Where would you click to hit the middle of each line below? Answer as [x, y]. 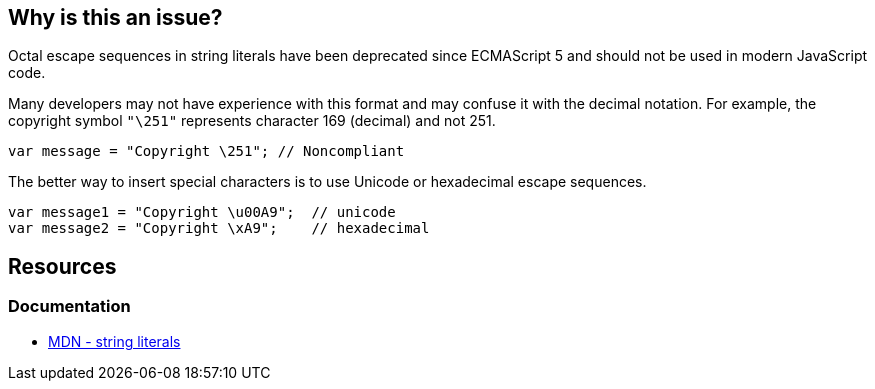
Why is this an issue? [115, 17]
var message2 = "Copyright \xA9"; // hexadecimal [219, 228]
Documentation [69, 306]
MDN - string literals [114, 341]
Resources [62, 266]
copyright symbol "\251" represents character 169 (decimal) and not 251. [252, 121]
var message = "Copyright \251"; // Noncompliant [206, 151]
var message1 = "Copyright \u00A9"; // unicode [202, 212]
